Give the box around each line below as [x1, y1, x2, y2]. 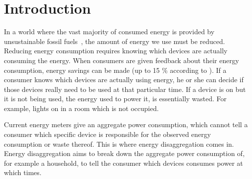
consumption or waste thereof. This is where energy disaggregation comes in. [4, 138, 234, 149]
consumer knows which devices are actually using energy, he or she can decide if [4, 74, 244, 85]
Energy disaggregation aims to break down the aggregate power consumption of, [4, 148, 245, 158]
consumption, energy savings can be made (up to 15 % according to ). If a [4, 65, 227, 75]
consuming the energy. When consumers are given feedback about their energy [4, 55, 239, 65]
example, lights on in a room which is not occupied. [4, 103, 159, 113]
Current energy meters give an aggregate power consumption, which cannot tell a [4, 119, 248, 130]
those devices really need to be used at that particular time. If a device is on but [4, 84, 246, 94]
